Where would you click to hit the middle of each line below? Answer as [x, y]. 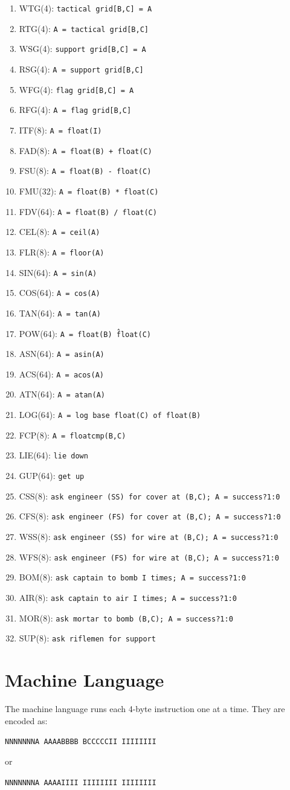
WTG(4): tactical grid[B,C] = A [85, 8]
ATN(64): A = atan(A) [62, 394]
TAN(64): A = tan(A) [60, 313]
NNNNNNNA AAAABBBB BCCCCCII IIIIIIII [81, 742]
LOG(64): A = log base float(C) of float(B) [110, 415]
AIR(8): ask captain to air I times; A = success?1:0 [128, 598]
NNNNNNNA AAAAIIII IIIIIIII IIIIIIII [81, 782]
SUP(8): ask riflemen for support [87, 638]
